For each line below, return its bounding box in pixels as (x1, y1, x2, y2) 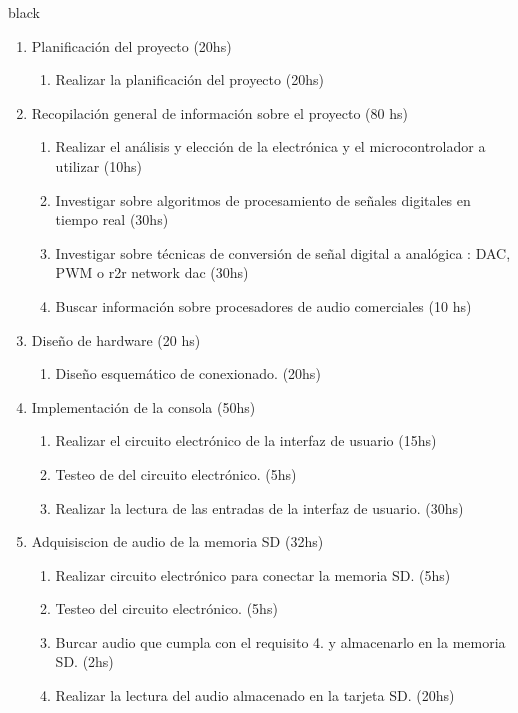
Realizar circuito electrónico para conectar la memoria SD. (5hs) (55, 564, 451, 585)
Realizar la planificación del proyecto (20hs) (55, 69, 324, 90)
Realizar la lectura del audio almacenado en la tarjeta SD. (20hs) (55, 685, 455, 706)
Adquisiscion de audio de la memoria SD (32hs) (31, 531, 324, 552)
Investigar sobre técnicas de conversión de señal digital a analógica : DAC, (55, 242, 511, 263)
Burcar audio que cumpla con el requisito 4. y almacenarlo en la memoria (55, 631, 506, 652)
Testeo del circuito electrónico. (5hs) (55, 598, 278, 619)
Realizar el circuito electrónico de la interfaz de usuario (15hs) (55, 430, 437, 451)
